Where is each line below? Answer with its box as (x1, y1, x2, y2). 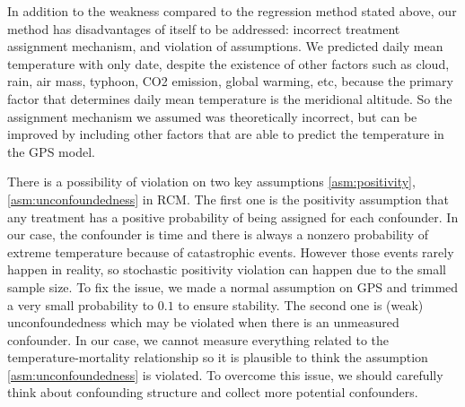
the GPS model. (7, 142, 95, 160)
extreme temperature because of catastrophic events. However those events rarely (7, 242, 454, 261)
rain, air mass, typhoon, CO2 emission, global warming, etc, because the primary (7, 72, 453, 91)
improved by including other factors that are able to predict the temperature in (7, 125, 444, 143)
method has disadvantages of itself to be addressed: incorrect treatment (7, 19, 400, 38)
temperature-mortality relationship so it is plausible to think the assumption (7, 348, 428, 367)
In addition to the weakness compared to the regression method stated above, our (7, 2, 457, 20)
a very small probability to (7, 295, 154, 314)
